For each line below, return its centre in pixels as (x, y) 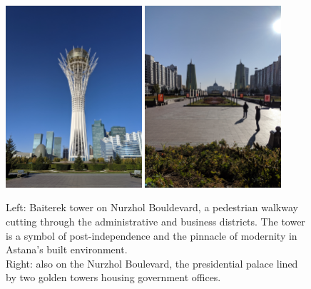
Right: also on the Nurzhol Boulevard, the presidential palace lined (152, 263)
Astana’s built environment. (67, 249)
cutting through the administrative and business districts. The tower (155, 221)
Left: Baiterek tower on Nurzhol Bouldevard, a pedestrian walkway (152, 207)
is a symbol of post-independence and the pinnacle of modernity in (152, 235)
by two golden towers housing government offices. (113, 277)
